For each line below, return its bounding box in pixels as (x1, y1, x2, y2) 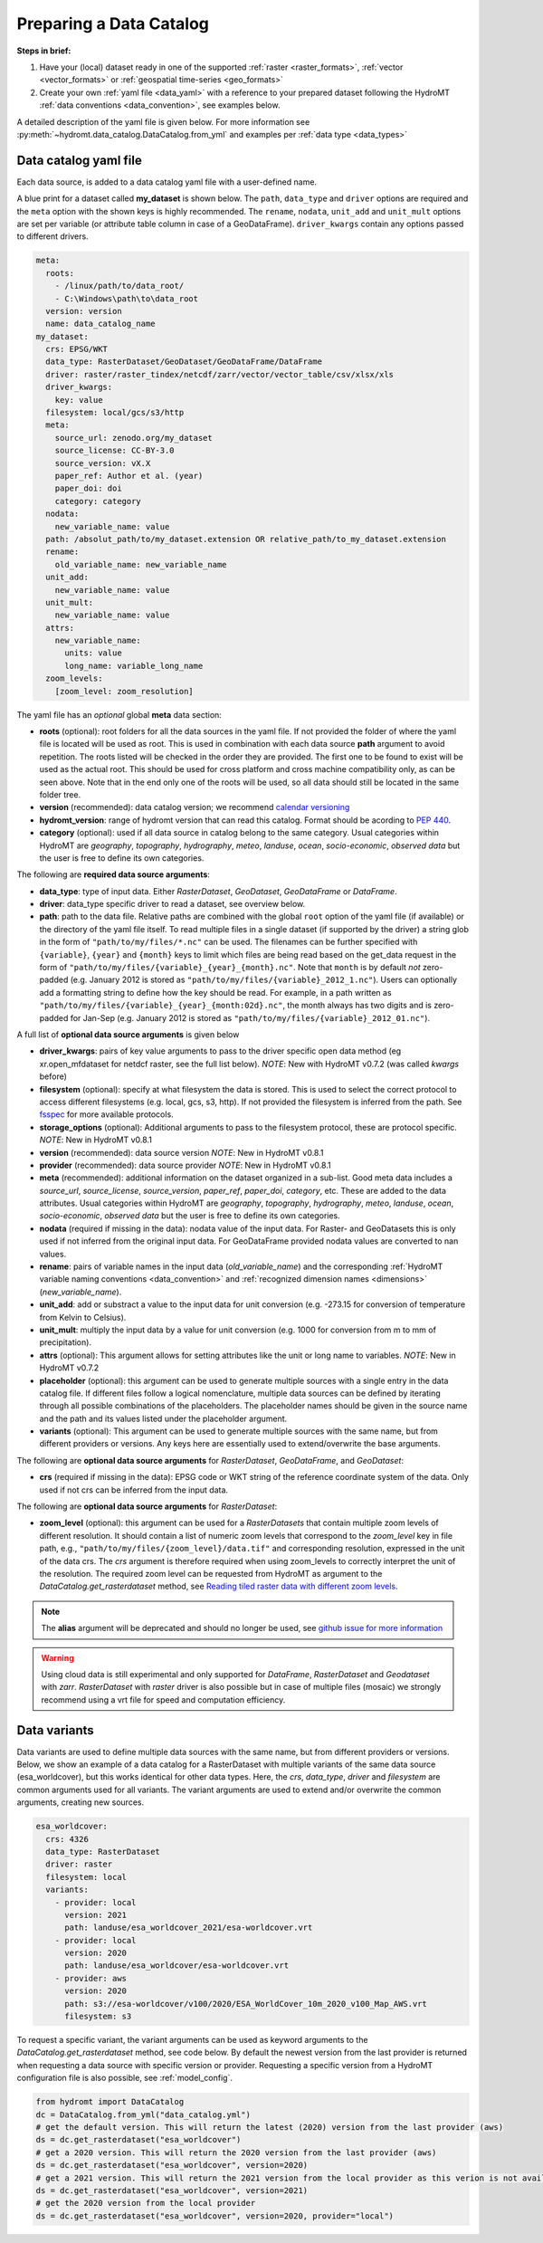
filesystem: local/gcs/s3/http (45, 407, 185, 418)
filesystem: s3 (64, 2011, 132, 2022)
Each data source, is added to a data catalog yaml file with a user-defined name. (16, 177, 317, 187)
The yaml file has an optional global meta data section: (16, 709, 222, 720)
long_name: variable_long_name (64, 661, 204, 671)
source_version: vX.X (54, 458, 151, 468)
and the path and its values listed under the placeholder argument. (39, 1413, 288, 1424)
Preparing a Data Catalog (16, 14, 210, 33)
